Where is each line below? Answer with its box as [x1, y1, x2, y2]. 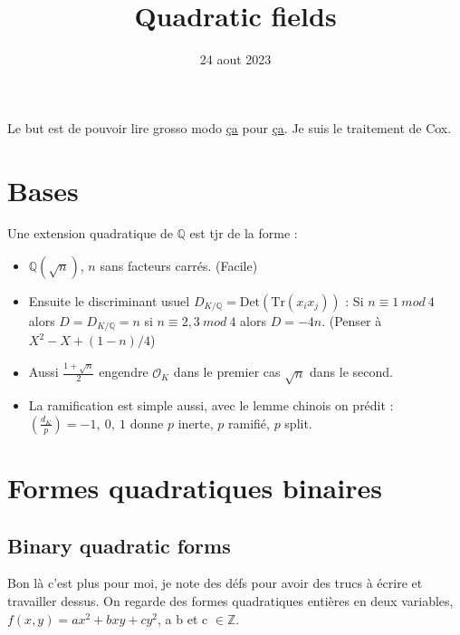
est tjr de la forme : [189, 224, 298, 243]
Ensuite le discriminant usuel [28, 292, 190, 311]
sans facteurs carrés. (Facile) [100, 256, 258, 275]
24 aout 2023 [199, 50, 272, 69]
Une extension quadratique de [7, 224, 173, 243]
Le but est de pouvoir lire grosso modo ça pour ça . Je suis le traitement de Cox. [7, 118, 452, 137]
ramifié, [228, 413, 270, 432]
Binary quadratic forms [7, 531, 231, 559]
